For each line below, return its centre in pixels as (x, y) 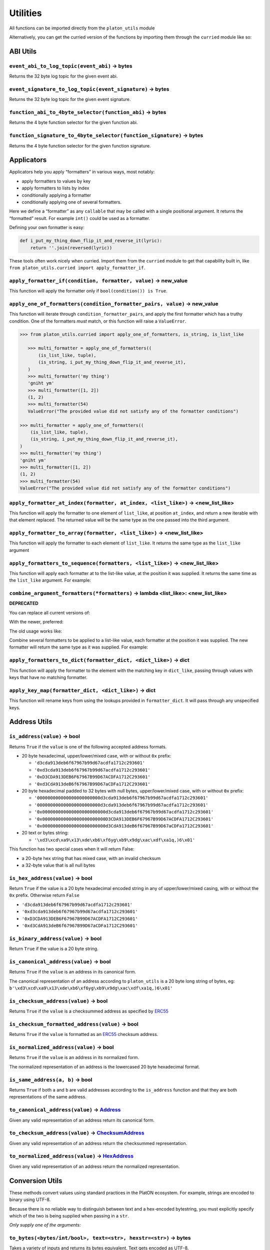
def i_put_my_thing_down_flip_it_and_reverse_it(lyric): (91, 241)
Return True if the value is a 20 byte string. (54, 949)
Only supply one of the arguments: (45, 1225)
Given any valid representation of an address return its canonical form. (82, 1120)
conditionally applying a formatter (56, 195)
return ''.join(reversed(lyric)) (71, 248)
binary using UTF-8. (30, 1199)
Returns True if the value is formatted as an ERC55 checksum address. (84, 1034)
